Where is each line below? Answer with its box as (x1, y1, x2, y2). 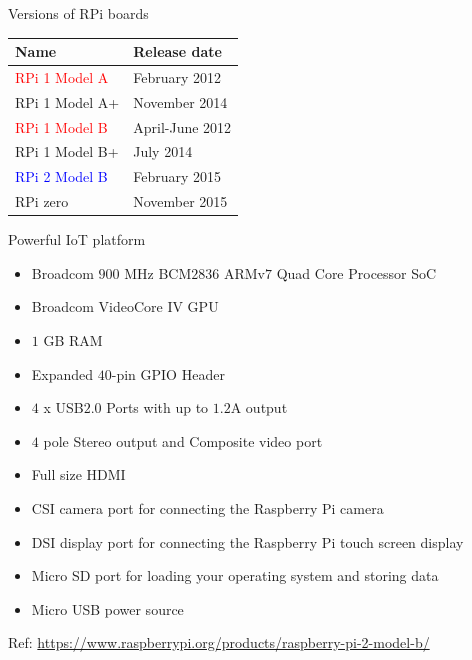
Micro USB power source (31, 598, 184, 619)
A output (230, 397, 288, 418)
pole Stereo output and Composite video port (43, 430, 323, 451)
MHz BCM (124, 262, 192, 283)
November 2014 (133, 91, 228, 112)
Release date (133, 41, 222, 62)
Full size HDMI (31, 464, 126, 485)
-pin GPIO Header (111, 363, 225, 384)
